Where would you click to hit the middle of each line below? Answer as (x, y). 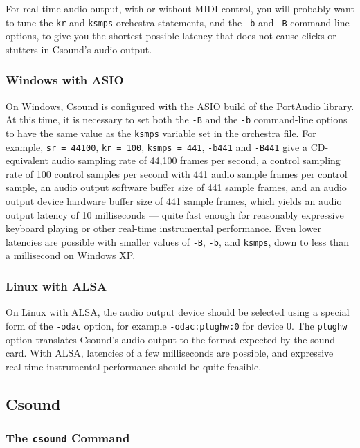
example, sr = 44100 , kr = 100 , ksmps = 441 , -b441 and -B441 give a (156, 146)
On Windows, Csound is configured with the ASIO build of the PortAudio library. (180, 106)
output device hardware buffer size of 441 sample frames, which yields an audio (174, 201)
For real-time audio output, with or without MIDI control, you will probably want (180, 8)
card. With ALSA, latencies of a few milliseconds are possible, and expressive (170, 353)
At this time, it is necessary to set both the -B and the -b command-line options (177, 119)
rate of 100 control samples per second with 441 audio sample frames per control (177, 173)
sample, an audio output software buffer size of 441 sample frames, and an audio (176, 187)
